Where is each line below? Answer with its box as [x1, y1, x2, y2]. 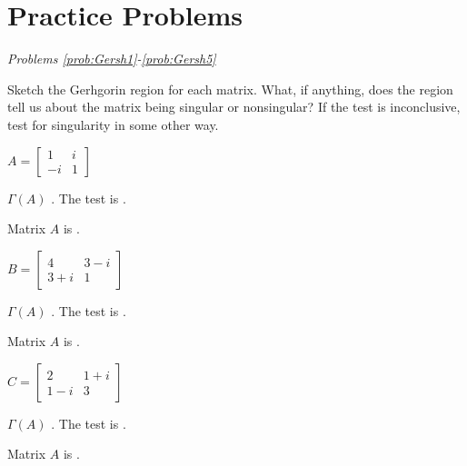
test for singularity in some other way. [7, 114, 219, 134]
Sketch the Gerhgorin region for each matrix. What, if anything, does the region [7, 79, 453, 98]
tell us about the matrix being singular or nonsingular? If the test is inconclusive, [7, 97, 461, 116]
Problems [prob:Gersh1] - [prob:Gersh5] [7, 49, 216, 68]
